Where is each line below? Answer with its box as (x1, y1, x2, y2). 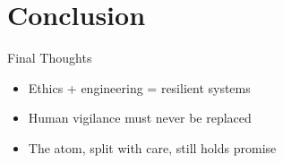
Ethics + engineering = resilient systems (28, 78, 251, 97)
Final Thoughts (7, 48, 92, 67)
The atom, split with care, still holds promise (28, 138, 277, 157)
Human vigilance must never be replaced (28, 108, 252, 127)
